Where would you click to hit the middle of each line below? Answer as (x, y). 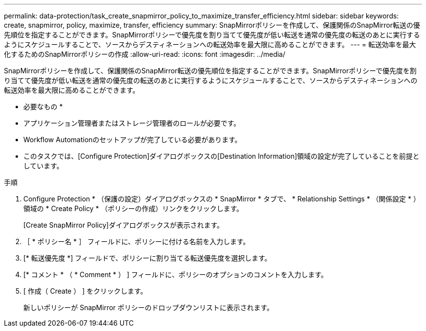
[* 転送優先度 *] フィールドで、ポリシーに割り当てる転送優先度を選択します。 (147, 258)
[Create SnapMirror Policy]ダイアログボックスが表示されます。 (124, 225)
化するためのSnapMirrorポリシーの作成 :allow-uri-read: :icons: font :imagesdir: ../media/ (145, 54)
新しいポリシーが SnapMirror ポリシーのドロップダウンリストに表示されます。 (149, 307)
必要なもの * (43, 107)
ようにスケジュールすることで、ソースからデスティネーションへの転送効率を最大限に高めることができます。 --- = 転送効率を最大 (210, 44)
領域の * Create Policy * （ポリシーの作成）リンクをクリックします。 (133, 208)
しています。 (44, 166)
